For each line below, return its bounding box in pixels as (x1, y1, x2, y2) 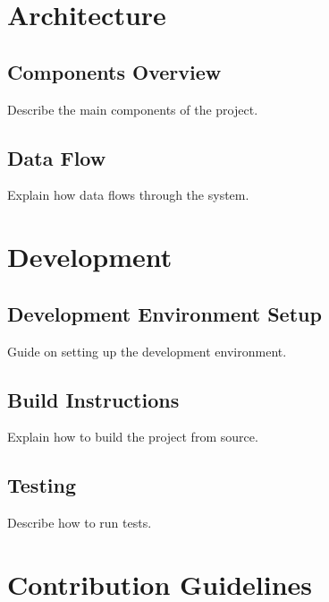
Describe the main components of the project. (7, 99, 258, 118)
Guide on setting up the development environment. (7, 341, 287, 360)
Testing (7, 471, 76, 499)
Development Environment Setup (7, 299, 322, 327)
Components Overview (7, 57, 222, 85)
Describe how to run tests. (7, 513, 152, 532)
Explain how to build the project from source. (7, 427, 258, 446)
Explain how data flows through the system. (7, 185, 249, 204)
